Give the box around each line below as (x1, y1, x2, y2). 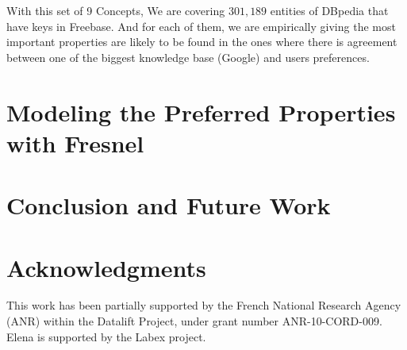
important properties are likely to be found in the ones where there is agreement (6, 33, 397, 50)
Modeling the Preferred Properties (6, 95, 396, 128)
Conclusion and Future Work (6, 189, 331, 221)
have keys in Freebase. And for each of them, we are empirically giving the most (6, 17, 396, 34)
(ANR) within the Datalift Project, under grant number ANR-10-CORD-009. (6, 313, 382, 329)
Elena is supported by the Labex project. (6, 328, 206, 344)
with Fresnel (6, 126, 144, 159)
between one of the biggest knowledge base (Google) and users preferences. (6, 48, 370, 65)
